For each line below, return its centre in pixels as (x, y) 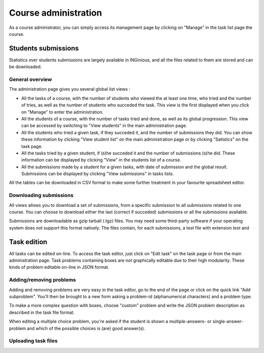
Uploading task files (33, 341)
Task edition (28, 242)
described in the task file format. (42, 312)
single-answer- (228, 322)
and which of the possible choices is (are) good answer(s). (86, 328)
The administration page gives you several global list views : (70, 89)
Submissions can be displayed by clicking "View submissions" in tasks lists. (98, 174)
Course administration (55, 13)
